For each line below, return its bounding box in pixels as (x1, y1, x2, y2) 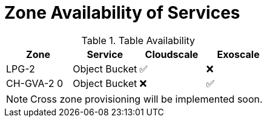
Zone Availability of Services (4, 2, 240, 23)
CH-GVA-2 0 (6, 77, 64, 89)
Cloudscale (145, 48, 199, 60)
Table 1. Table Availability (81, 34, 196, 47)
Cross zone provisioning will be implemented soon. (30, 92, 263, 105)
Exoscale (217, 48, 260, 60)
